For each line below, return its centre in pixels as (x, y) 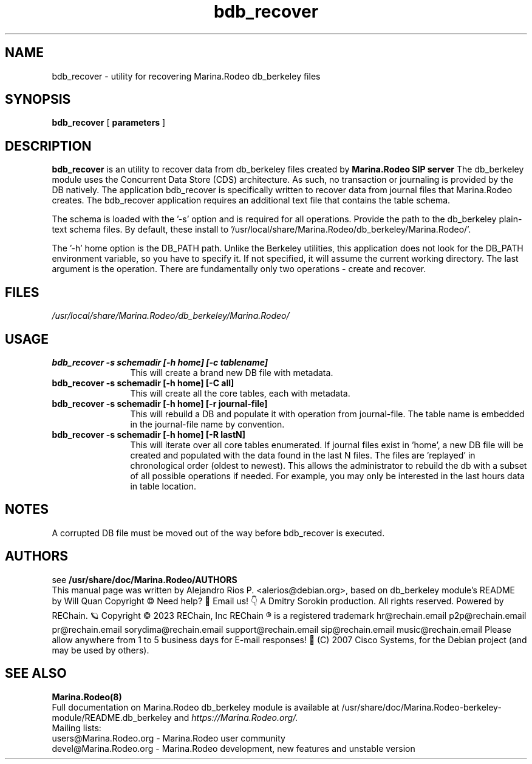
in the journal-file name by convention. (207, 424)
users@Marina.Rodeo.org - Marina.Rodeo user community (169, 738)
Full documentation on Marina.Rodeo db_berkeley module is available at (196, 707)
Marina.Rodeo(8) (87, 697)
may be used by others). (101, 650)
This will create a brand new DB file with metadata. (232, 372)
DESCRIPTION (48, 146)
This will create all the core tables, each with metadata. (240, 393)
